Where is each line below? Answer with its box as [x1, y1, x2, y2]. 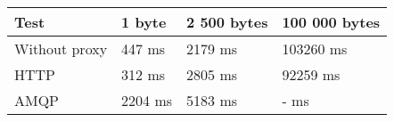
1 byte [121, 12, 167, 32]
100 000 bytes [282, 12, 381, 32]
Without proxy [14, 38, 108, 59]
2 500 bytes [186, 12, 268, 32]
